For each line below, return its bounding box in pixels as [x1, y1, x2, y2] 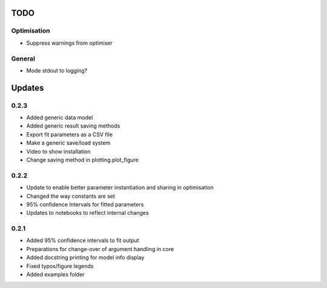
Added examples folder [26, 271, 85, 278]
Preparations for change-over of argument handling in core [26, 245, 174, 252]
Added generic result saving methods [26, 122, 121, 129]
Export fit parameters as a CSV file [26, 131, 113, 138]
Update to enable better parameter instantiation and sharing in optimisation [26, 184, 214, 191]
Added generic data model [26, 114, 93, 121]
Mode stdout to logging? [26, 67, 88, 74]
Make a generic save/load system [26, 139, 111, 146]
